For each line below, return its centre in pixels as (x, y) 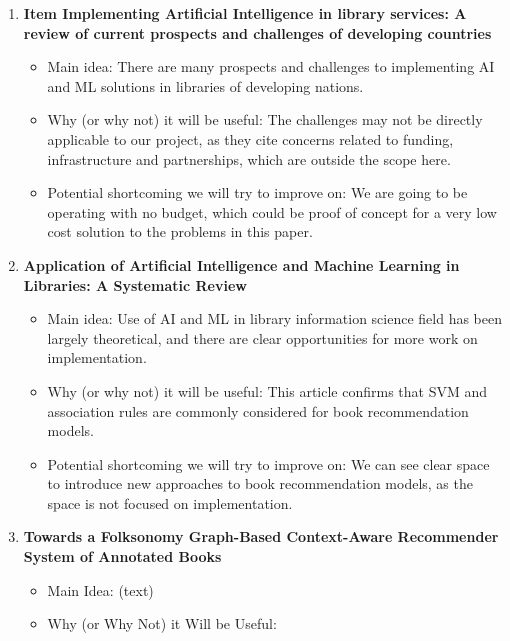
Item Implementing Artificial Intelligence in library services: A (245, 13)
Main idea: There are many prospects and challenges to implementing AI (271, 66)
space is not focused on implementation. (170, 502)
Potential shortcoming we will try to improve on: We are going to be (257, 192)
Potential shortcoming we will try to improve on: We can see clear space (268, 463)
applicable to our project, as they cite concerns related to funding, (250, 138)
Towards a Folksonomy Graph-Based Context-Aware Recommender (261, 536)
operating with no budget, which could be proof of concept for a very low (272, 211)
